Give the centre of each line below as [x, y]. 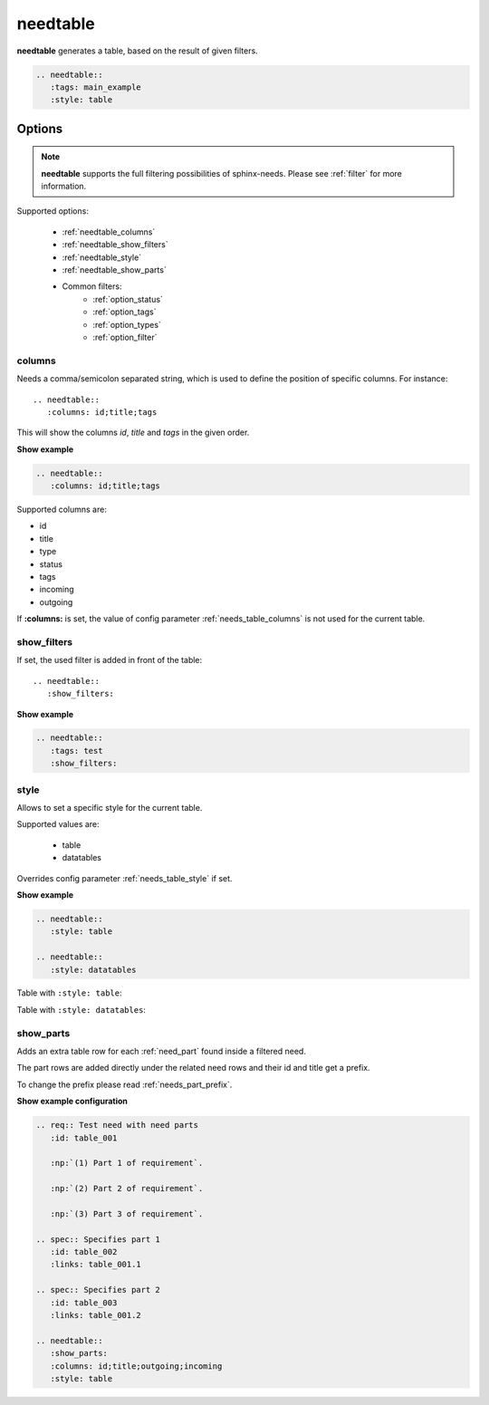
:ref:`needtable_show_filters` [115, 245]
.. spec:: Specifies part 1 [98, 1239]
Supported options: [53, 211]
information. [64, 187]
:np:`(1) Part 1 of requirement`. [127, 1163]
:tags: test [77, 751]
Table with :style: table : [69, 993]
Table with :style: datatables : [81, 1009]
